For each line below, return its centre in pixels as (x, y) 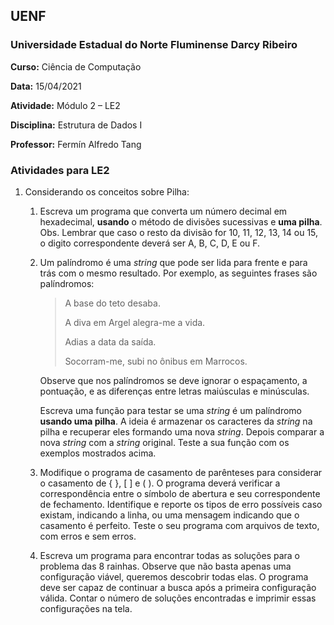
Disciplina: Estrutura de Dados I (76, 125)
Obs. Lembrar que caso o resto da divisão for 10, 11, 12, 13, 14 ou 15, (179, 232)
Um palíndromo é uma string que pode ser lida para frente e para (173, 262)
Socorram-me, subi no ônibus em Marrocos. (156, 361)
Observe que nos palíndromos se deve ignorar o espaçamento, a (173, 380)
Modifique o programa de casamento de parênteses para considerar (181, 472)
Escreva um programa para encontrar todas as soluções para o (169, 555)
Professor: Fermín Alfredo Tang (76, 144)
